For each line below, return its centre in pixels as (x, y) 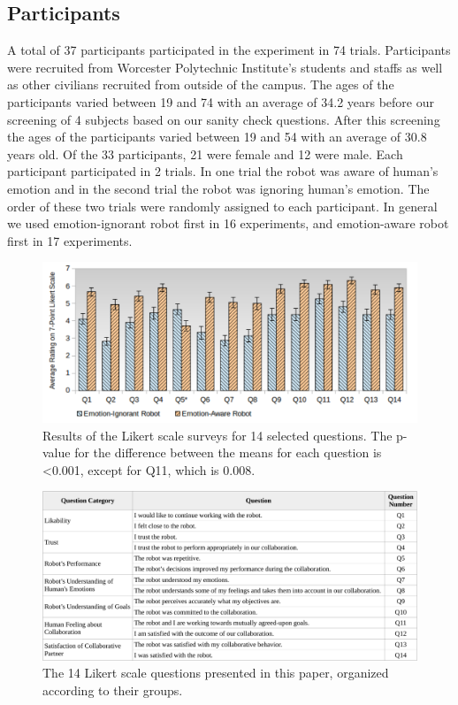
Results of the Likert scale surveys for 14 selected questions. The (218, 435)
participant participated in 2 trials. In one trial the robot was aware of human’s (223, 171)
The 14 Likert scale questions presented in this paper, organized (216, 673)
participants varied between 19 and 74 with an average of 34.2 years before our (221, 101)
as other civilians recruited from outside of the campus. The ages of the (201, 84)
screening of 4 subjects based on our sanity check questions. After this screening (224, 119)
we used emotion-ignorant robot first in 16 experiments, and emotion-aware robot (228, 223)
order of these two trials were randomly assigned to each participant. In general (222, 206)
